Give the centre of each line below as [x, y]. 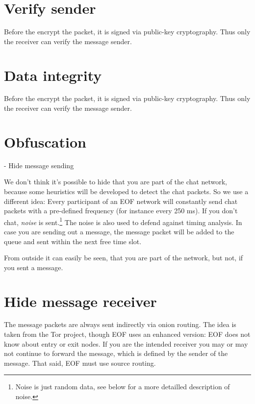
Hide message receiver [80, 301]
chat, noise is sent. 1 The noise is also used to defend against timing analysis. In [123, 221]
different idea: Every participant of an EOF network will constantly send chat [121, 201]
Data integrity [53, 75]
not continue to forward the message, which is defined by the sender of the [116, 353]
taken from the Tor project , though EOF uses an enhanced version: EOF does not [127, 334]
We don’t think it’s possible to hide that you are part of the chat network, [115, 182]
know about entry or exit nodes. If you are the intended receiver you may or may [126, 343]
